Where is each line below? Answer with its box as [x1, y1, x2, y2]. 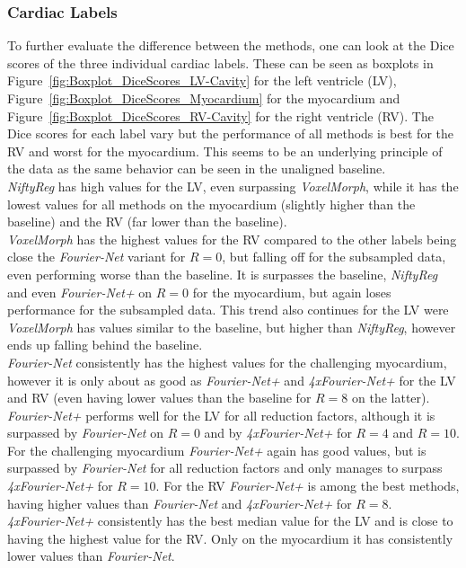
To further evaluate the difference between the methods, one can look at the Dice [7, 36, 454, 55]
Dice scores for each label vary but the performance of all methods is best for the [7, 124, 453, 143]
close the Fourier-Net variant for [7, 247, 186, 266]
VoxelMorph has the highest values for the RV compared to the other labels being [7, 229, 457, 248]
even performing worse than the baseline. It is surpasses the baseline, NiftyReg [7, 264, 438, 283]
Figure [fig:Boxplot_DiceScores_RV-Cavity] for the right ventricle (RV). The [7, 106, 434, 125]
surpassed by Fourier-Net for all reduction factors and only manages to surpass [7, 458, 443, 477]
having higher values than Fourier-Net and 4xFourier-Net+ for [7, 493, 352, 512]
